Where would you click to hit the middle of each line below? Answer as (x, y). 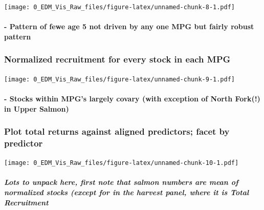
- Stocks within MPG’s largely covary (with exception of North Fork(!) (132, 98)
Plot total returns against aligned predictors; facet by (117, 131)
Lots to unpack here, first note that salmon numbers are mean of (121, 182)
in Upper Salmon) (37, 108)
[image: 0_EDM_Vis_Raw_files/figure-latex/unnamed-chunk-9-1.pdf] (120, 79)
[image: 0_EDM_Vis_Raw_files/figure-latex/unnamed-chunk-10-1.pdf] (122, 163)
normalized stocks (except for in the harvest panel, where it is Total (127, 192)
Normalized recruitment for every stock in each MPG (117, 59)
